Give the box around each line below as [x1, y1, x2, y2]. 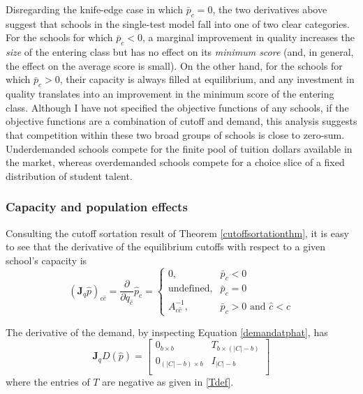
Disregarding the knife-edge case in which [6, 2, 183, 16]
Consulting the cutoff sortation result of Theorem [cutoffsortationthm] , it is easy [6, 225, 349, 240]
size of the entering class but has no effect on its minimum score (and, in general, [6, 45, 354, 59]
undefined [168, 284, 210, 294]
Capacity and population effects [6, 198, 188, 215]
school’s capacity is [6, 252, 87, 267]
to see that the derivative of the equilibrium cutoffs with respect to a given [6, 239, 326, 254]
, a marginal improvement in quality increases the [142, 30, 355, 45]
